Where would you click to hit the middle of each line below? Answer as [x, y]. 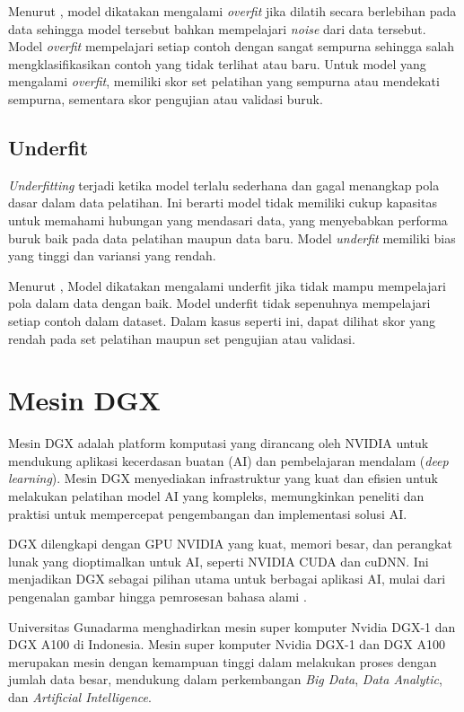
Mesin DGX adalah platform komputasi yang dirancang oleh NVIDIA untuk [219, 443]
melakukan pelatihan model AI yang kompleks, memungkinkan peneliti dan [216, 496]
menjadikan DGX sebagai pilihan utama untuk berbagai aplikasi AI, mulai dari [227, 579]
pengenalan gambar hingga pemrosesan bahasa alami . [158, 596]
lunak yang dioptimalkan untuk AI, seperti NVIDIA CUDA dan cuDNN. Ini [219, 561]
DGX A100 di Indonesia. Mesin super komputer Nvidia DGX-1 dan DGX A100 [227, 644]
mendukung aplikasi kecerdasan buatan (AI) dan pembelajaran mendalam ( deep [228, 460]
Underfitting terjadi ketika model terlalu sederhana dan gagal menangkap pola [224, 185]
